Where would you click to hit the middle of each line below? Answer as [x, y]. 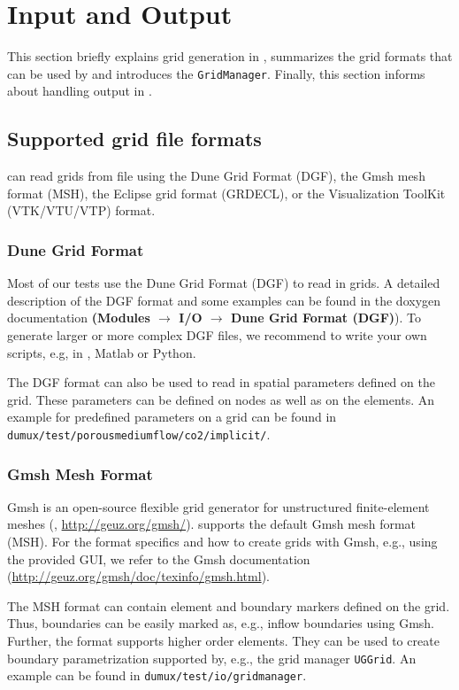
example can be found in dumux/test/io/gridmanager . [157, 675]
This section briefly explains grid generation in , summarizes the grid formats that [230, 56]
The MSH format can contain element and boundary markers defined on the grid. [229, 605]
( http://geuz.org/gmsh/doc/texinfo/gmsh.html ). [138, 576]
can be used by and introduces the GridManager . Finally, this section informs [216, 73]
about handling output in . [80, 91]
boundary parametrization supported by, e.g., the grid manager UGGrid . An [212, 658]
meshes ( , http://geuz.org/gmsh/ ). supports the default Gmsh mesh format [212, 524]
